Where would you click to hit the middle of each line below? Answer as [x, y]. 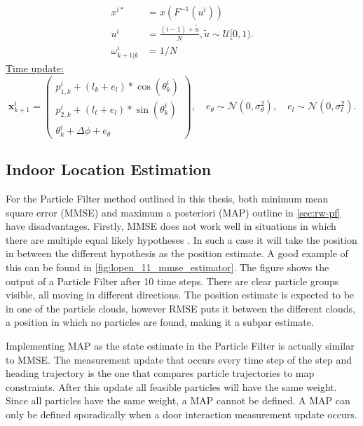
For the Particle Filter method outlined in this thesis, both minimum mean [167, 199]
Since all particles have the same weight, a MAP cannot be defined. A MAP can [178, 400]
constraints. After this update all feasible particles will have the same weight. [171, 386]
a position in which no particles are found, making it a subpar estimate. [160, 322]
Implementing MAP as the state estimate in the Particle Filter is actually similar [180, 345]
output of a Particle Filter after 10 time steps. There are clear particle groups [172, 281]
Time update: [35, 68]
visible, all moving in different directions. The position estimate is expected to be [180, 295]
